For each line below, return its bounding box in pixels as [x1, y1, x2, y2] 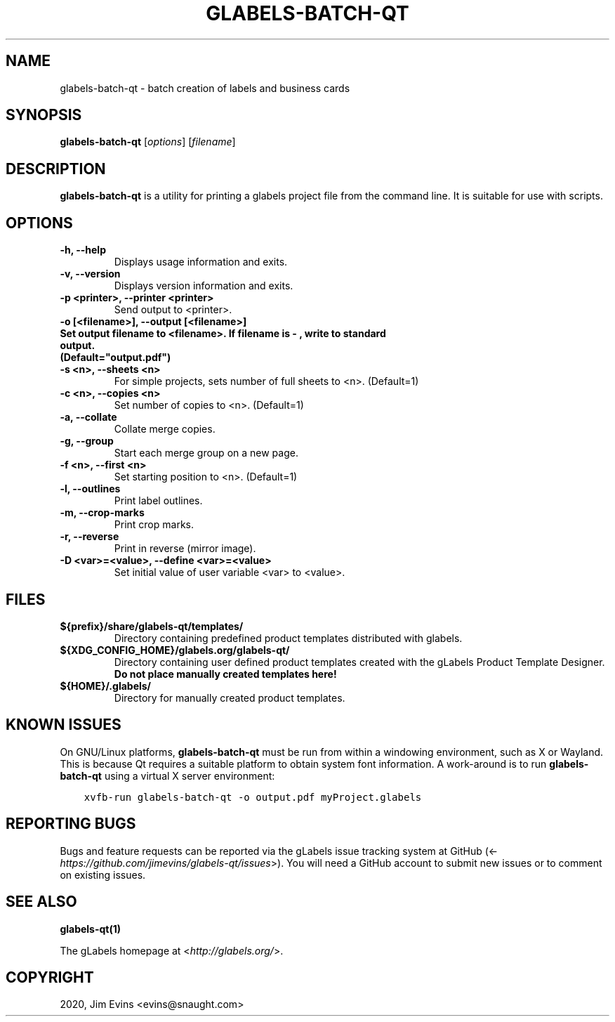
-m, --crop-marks [60, 506, 145, 519]
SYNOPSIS [6, 106, 82, 124]
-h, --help [60, 244, 106, 256]
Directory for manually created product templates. [114, 691, 345, 704]
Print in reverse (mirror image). [114, 542, 256, 555]
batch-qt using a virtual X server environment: [60, 769, 275, 782]
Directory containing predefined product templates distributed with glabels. [114, 631, 463, 644]
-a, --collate [60, 411, 117, 424]
